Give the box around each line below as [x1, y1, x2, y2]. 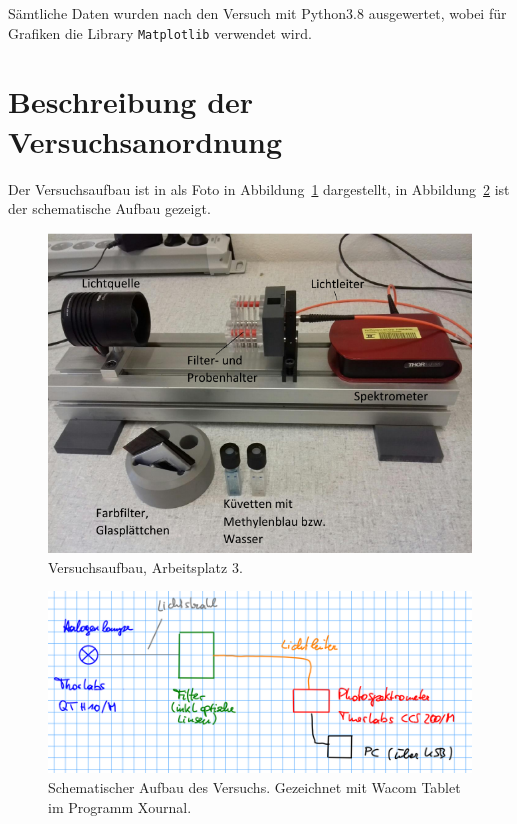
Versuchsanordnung [8, 120, 282, 161]
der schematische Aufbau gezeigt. [8, 198, 211, 219]
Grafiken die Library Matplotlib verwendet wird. [8, 22, 312, 43]
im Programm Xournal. [48, 796, 192, 817]
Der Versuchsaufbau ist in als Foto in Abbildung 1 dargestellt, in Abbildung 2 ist [8, 178, 510, 199]
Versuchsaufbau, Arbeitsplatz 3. [48, 556, 243, 577]
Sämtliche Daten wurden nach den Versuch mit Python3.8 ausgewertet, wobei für [8, 3, 507, 23]
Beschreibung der [8, 81, 254, 122]
